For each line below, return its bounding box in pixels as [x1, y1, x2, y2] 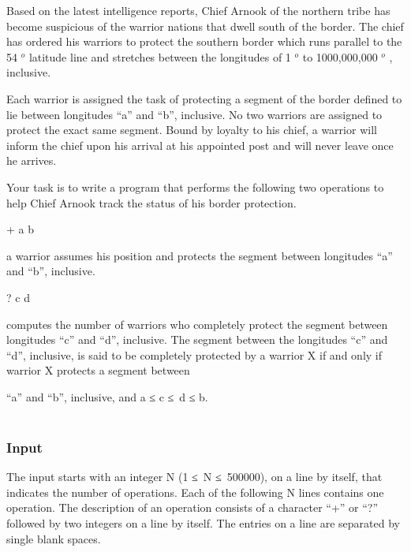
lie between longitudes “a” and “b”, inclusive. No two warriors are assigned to [6, 106, 383, 122]
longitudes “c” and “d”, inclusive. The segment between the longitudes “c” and [6, 331, 388, 348]
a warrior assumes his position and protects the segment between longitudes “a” [6, 247, 393, 263]
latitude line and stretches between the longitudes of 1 [28, 48, 291, 65]
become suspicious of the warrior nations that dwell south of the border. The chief [6, 17, 404, 34]
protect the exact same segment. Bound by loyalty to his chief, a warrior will [6, 121, 377, 138]
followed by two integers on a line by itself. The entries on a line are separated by [6, 515, 400, 531]
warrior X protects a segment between [6, 362, 190, 379]
